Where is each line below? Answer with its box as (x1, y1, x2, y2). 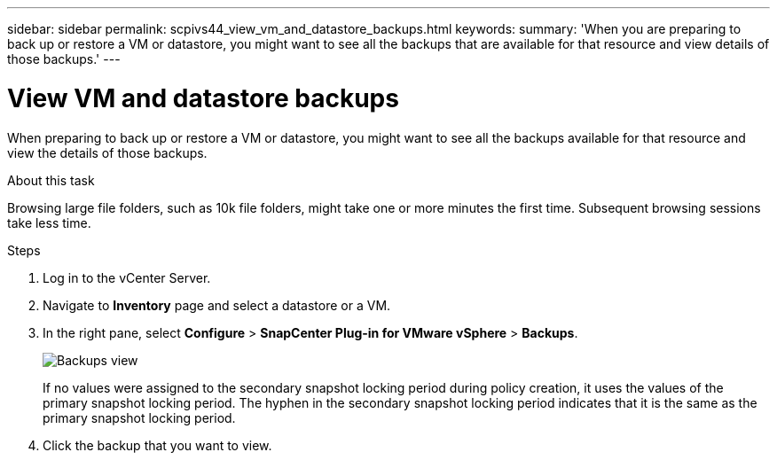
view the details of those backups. (7, 144, 208, 160)
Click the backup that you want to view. (43, 437, 272, 453)
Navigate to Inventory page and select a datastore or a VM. (43, 297, 391, 313)
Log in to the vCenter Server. (43, 269, 211, 285)
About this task (7, 172, 95, 188)
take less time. (7, 214, 91, 230)
